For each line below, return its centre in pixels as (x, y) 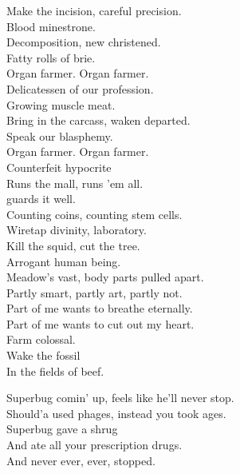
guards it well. (41, 199)
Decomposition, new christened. (84, 42)
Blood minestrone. (51, 26)
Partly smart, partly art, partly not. (94, 292)
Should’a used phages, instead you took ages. (116, 413)
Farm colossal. (41, 339)
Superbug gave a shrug (62, 429)
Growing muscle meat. (61, 104)
